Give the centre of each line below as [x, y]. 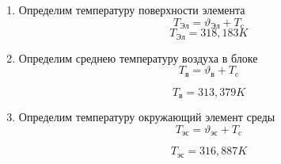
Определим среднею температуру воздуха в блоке [138, 57]
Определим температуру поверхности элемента [132, 10]
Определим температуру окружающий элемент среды [147, 116]
